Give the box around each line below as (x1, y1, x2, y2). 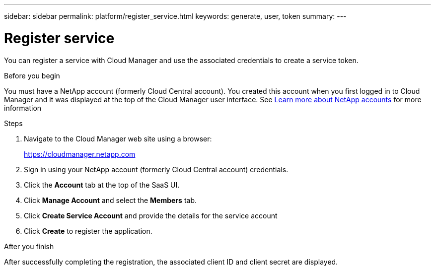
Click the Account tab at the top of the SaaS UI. (24, 180, 180, 189)
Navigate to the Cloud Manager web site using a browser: (24, 134, 212, 143)
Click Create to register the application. (24, 226, 152, 235)
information (4, 103, 42, 112)
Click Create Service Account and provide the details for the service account (24, 211, 278, 220)
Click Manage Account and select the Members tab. (24, 196, 197, 204)
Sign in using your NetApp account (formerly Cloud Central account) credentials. (24, 165, 289, 174)
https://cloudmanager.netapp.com (24, 149, 136, 158)
